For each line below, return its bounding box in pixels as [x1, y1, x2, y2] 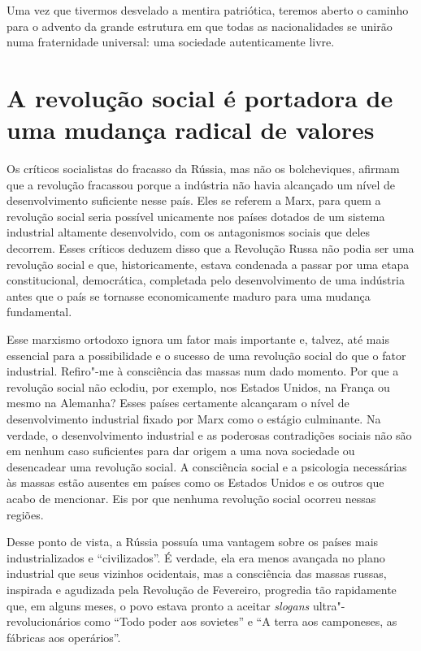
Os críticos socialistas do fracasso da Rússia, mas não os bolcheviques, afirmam [7, 160, 400, 177]
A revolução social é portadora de [7, 80, 393, 114]
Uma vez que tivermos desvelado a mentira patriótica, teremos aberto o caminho [7, 2, 409, 18]
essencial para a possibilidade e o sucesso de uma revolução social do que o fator [7, 346, 406, 363]
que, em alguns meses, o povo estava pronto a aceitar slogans [7, 597, 310, 614]
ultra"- [312, 597, 345, 614]
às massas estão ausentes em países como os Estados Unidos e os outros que [7, 474, 384, 491]
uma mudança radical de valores [7, 113, 375, 146]
